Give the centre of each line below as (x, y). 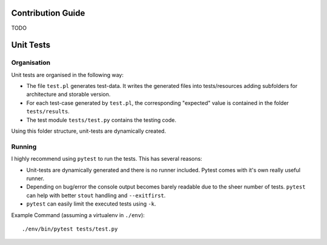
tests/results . (48, 112)
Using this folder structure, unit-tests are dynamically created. (89, 131)
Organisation (31, 62)
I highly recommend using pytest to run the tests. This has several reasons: (107, 159)
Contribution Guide (48, 13)
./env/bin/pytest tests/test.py (70, 229)
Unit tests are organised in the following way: (68, 75)
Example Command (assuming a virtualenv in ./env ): (78, 215)
